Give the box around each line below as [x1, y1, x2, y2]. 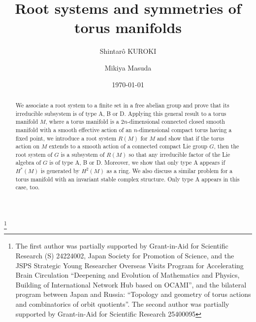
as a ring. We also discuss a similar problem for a [106, 167, 233, 175]
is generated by [40, 167, 80, 175]
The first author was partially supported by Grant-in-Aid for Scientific [15, 241, 228, 251]
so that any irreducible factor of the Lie [128, 150, 230, 158]
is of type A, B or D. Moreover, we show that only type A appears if [49, 158, 225, 167]
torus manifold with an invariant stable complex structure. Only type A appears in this [15, 175, 240, 183]
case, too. [15, 183, 40, 191]
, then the [214, 142, 239, 150]
